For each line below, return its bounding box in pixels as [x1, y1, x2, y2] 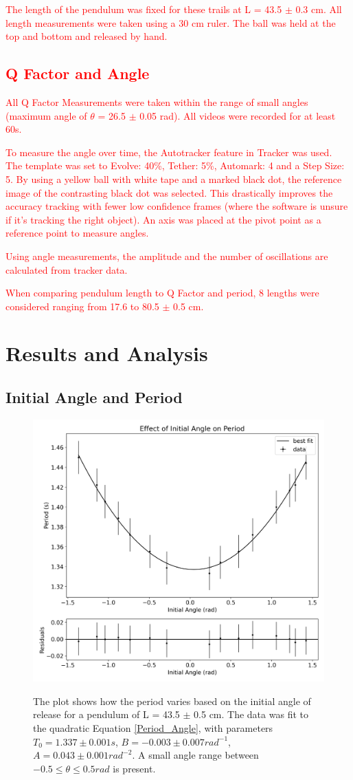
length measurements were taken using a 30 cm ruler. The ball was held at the [5, 15, 336, 30]
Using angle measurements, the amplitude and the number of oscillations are [5, 248, 328, 263]
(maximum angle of [5, 108, 87, 122]
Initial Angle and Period [5, 387, 183, 408]
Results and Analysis [5, 339, 208, 367]
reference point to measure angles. [5, 226, 149, 240]
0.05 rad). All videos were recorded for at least [139, 108, 336, 122]
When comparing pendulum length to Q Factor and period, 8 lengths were [5, 285, 319, 300]
